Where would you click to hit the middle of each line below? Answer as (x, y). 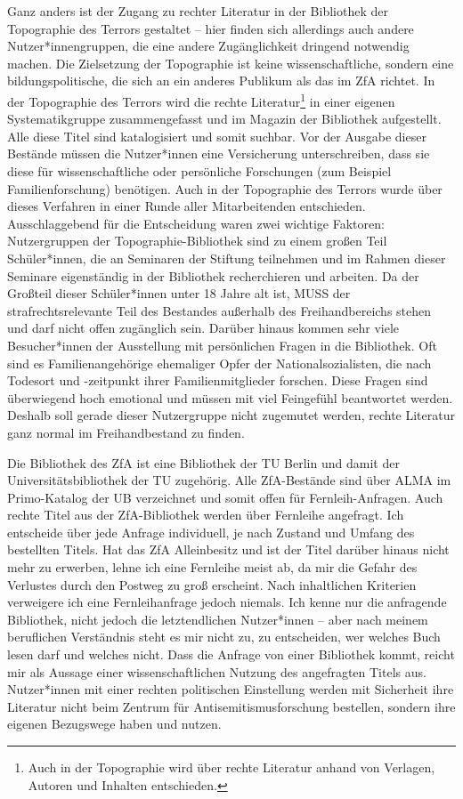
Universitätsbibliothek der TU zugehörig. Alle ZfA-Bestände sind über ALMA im (229, 480)
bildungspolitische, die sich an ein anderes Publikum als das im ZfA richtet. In (221, 81)
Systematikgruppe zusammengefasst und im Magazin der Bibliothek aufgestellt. (224, 119)
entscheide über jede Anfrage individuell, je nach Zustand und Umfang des (211, 532)
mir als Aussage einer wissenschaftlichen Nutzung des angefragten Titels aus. (217, 671)
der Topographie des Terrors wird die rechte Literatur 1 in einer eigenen (201, 100)
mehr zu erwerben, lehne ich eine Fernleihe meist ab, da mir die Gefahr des (212, 567)
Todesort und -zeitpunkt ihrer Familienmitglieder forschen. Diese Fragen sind (218, 380)
